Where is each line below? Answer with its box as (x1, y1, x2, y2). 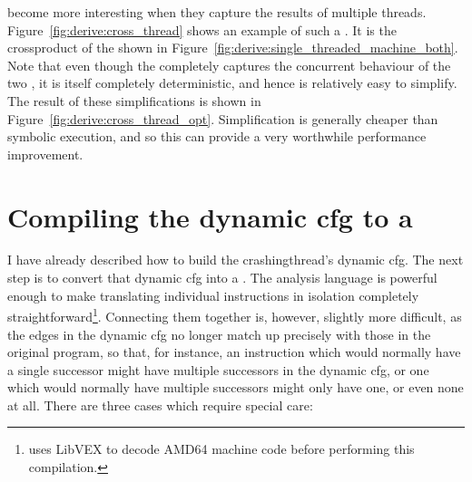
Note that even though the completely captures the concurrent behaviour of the (7, 55, 451, 74)
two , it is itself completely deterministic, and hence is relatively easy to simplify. (7, 73, 457, 92)
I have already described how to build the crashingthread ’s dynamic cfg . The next (7, 250, 464, 269)
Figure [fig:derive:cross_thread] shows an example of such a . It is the (7, 20, 397, 39)
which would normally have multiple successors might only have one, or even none (7, 378, 464, 397)
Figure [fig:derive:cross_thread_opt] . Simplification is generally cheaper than (7, 109, 438, 128)
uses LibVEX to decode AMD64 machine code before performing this (28, 439, 415, 458)
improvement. (7, 144, 84, 163)
